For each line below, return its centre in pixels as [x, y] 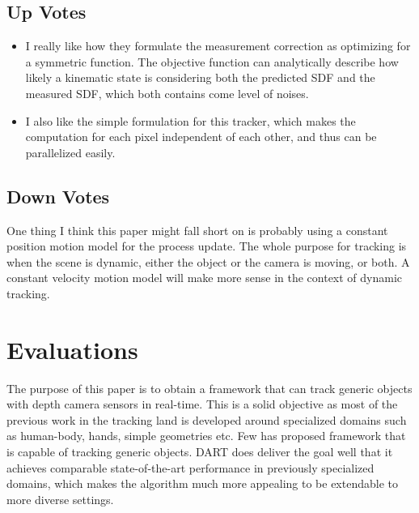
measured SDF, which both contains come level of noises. [167, 93]
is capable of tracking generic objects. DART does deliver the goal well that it [200, 452]
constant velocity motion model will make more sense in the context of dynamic [205, 278]
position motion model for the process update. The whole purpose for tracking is [207, 246]
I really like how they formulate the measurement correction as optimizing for [218, 46]
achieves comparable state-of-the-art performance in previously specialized [190, 467]
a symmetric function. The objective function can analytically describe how [212, 61]
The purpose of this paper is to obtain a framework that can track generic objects [209, 388]
